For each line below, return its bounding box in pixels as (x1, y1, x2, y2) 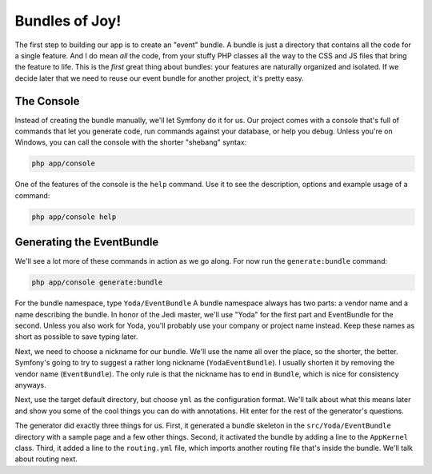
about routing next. (14, 454, 78, 464)
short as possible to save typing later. (14, 332, 138, 341)
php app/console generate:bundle (31, 278, 163, 287)
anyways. (14, 380, 47, 389)
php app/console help (31, 212, 117, 221)
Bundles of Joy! (14, 12, 122, 30)
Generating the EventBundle (14, 236, 159, 249)
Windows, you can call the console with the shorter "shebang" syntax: (14, 137, 247, 147)
